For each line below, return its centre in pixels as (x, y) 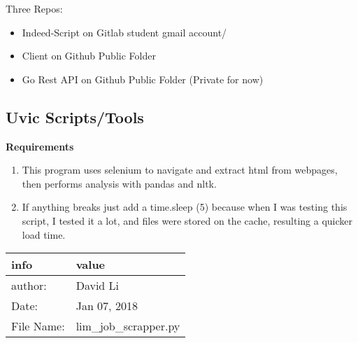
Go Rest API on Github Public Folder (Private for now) (143, 79)
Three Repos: (34, 8)
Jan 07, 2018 (107, 306)
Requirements (40, 146)
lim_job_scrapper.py (128, 326)
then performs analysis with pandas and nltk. (119, 183)
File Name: (38, 326)
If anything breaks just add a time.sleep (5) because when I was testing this (185, 207)
